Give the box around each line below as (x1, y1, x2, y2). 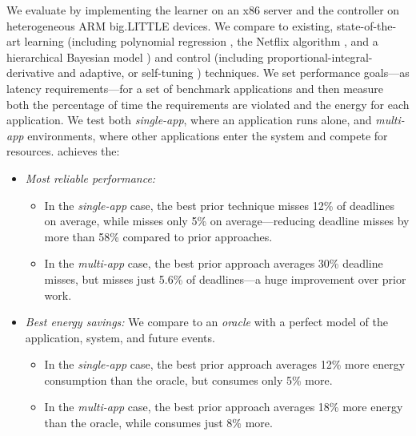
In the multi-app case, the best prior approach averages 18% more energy (44, 398, 403, 415)
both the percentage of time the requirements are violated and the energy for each (6, 95, 410, 112)
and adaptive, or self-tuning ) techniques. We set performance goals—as (58, 64, 410, 81)
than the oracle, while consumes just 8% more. (44, 414, 273, 431)
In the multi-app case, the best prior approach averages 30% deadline (44, 255, 383, 272)
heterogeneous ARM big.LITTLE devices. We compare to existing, (6, 17, 334, 34)
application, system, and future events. (25, 329, 215, 345)
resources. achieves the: (6, 143, 120, 159)
